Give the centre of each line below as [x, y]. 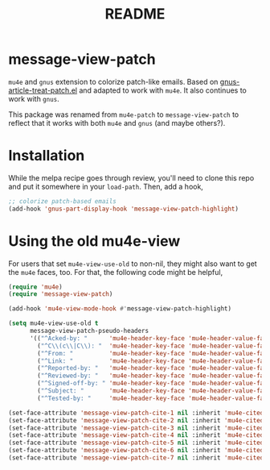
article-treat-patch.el [43, 90]
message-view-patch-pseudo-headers [89, 331]
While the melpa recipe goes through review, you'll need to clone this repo [131, 177]
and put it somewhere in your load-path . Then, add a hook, [106, 186]
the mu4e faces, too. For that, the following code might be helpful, [116, 272]
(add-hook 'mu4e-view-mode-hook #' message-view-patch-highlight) [120, 309]
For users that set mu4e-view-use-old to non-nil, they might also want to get [133, 264]
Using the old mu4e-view [94, 241]
